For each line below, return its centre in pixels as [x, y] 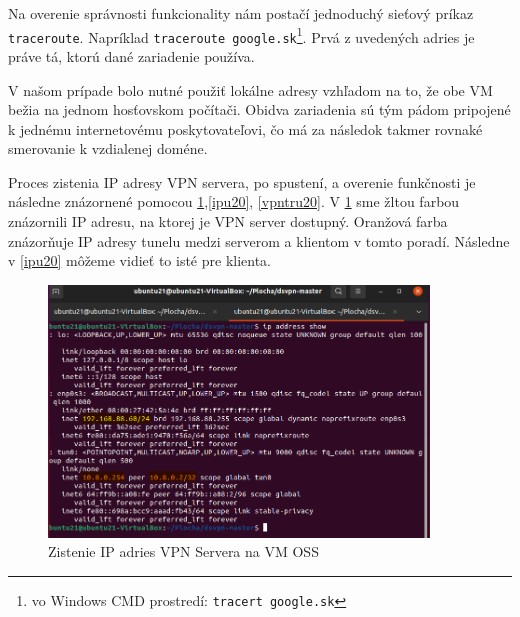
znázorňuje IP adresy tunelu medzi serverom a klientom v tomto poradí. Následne [259, 240]
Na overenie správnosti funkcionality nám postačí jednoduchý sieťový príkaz [241, 13]
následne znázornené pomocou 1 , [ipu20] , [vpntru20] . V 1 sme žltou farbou [234, 201]
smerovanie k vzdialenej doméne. [108, 148]
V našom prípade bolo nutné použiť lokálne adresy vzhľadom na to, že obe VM [250, 89]
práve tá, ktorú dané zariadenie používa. [131, 55]
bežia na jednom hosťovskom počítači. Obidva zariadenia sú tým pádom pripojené [259, 109]
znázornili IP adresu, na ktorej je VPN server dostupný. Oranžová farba [228, 221]
